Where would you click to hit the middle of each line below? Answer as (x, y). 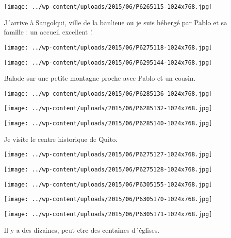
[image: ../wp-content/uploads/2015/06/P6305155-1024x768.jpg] (108, 184)
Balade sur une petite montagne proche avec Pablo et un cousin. (100, 78)
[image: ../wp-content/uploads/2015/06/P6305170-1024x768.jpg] (108, 199)
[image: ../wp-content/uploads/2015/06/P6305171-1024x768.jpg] (108, 214)
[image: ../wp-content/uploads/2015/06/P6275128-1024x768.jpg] (108, 169)
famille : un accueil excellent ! (48, 32)
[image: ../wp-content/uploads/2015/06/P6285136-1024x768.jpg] (108, 93)
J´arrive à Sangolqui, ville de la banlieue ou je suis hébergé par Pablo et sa (116, 22)
